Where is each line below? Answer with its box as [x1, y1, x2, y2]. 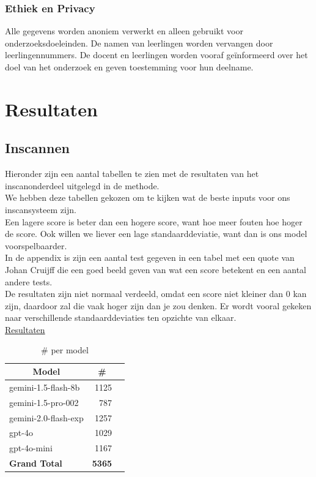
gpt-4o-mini [9, 441, 53, 454]
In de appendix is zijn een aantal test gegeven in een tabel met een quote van [5, 251, 295, 264]
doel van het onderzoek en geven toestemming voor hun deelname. [5, 61, 254, 73]
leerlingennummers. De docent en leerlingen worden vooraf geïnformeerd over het [5, 48, 308, 61]
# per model [41, 344, 89, 356]
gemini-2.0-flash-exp [9, 411, 84, 424]
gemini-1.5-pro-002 [9, 396, 79, 408]
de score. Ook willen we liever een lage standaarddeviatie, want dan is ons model [5, 227, 307, 240]
